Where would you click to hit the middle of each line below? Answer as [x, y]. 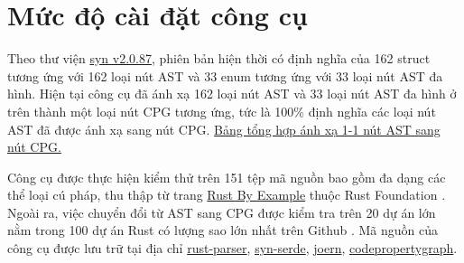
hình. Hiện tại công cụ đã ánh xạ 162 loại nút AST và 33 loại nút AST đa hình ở [232, 94]
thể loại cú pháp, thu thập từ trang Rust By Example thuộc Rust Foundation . [227, 195]
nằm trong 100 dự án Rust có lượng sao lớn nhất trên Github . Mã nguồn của [223, 230]
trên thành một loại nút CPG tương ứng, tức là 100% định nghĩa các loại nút [222, 111]
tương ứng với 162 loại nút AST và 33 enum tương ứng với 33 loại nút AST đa [225, 75]
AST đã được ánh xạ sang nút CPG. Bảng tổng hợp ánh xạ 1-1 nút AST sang [224, 129]
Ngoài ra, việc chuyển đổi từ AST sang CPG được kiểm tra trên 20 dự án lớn [222, 212]
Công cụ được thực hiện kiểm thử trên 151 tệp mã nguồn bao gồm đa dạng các [227, 177]
